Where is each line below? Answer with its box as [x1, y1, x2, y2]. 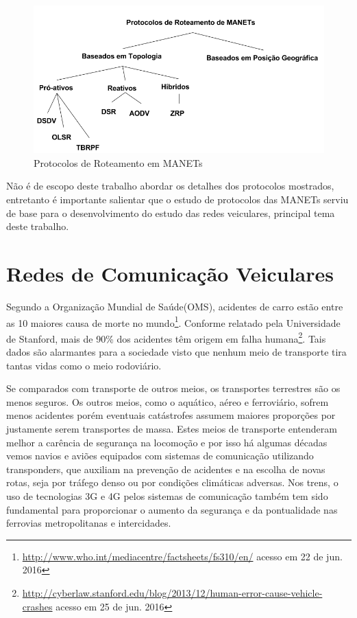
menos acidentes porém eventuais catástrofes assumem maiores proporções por [6, 408, 336, 422]
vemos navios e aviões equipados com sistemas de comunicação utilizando [6, 448, 314, 463]
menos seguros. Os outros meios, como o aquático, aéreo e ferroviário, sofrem [6, 394, 329, 409]
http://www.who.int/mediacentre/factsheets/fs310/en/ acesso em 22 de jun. [22, 549, 343, 563]
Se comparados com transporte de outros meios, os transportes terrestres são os [6, 381, 341, 396]
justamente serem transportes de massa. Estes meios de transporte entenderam [6, 422, 337, 436]
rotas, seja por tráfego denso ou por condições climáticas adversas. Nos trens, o [6, 475, 338, 490]
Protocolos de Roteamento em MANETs [34, 155, 203, 170]
